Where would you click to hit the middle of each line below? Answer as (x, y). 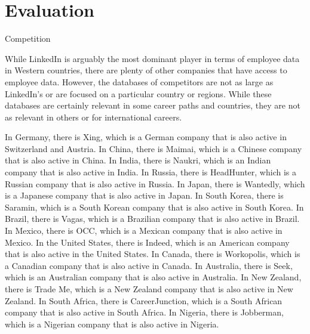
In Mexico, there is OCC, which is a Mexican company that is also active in (144, 231)
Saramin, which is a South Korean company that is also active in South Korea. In (154, 207)
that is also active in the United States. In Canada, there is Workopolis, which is (153, 254)
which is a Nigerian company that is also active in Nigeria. (112, 324)
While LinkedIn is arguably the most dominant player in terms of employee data (152, 58)
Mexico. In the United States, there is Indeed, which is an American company (147, 242)
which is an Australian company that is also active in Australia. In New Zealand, (153, 277)
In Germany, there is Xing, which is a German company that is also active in (146, 137)
